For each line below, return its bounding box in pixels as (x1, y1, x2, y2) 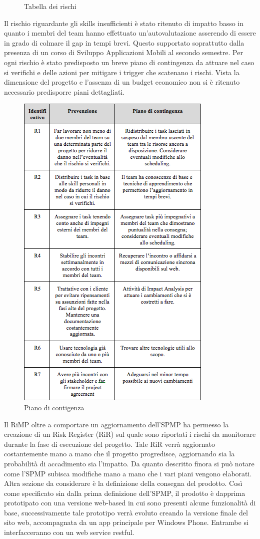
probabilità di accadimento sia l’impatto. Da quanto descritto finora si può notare (4, 458, 254, 468)
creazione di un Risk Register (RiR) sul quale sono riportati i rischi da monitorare (4, 429, 256, 439)
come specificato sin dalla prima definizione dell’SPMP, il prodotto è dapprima (4, 487, 245, 498)
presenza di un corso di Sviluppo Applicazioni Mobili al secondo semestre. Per (4, 47, 243, 58)
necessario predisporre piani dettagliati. (4, 86, 125, 97)
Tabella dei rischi (24, 1, 76, 11)
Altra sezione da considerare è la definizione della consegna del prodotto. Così (4, 478, 242, 488)
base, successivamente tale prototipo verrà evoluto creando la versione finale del (4, 507, 248, 517)
